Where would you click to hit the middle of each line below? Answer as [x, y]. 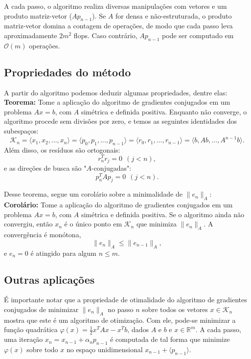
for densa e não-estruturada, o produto [173, 15]
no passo [121, 309]
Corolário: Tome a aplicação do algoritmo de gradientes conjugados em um [118, 205]
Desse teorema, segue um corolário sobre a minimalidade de [93, 194]
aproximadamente [31, 35]
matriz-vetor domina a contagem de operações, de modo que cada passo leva [118, 26]
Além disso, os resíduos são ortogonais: [62, 149]
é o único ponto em [93, 224]
